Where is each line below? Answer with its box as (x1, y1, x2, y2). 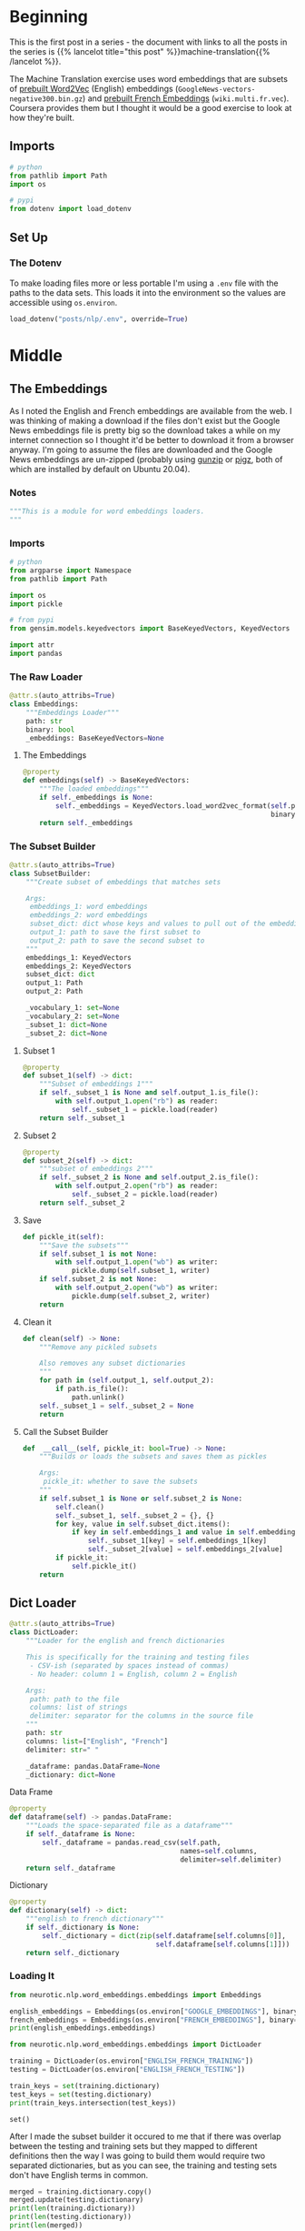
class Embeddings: (9, 700, 79, 709)
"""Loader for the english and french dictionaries (25, 1636, 225, 1646)
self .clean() (55, 1502, 104, 1511)
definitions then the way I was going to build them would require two (9, 2150, 266, 2161)
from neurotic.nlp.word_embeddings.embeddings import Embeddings (9, 1990, 261, 1999)
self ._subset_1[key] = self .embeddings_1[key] (87, 1536, 268, 1546)
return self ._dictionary (25, 1948, 120, 1957)
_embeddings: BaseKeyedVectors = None (25, 733, 165, 742)
